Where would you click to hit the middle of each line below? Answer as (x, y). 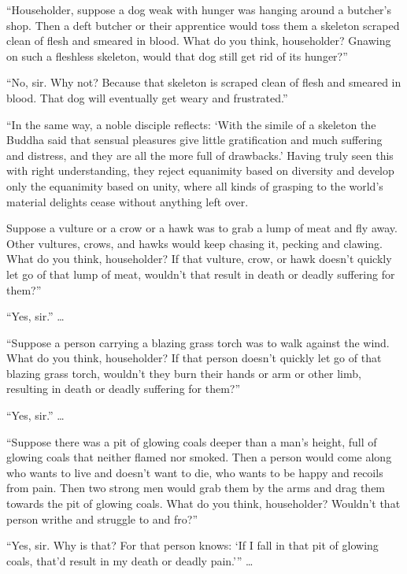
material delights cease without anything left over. (128, 201)
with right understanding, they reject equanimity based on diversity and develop (200, 170)
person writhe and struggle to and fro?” (102, 518)
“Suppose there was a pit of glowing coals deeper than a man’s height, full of (192, 441)
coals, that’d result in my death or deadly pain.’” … (130, 560)
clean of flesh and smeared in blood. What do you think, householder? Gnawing (199, 41)
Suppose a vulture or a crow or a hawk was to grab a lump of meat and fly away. (202, 228)
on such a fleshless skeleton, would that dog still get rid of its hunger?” (177, 56)
